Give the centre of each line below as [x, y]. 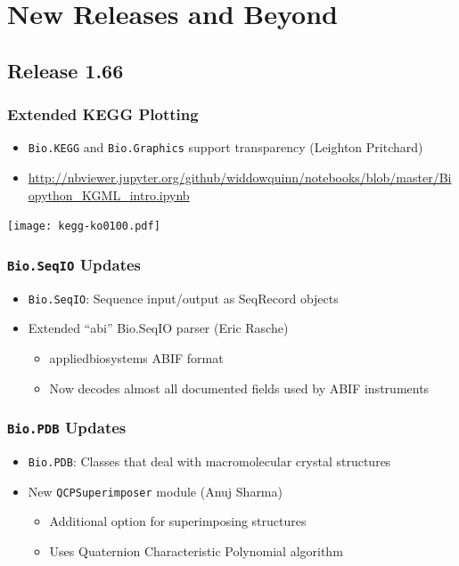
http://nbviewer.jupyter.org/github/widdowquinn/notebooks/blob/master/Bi [240, 178]
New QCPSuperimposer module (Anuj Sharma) [155, 491]
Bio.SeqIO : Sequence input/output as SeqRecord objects [183, 298]
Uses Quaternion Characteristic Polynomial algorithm [196, 550]
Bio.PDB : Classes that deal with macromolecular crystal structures [209, 461]
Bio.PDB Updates [67, 428]
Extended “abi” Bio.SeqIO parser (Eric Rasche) [158, 328]
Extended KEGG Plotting [103, 114]
